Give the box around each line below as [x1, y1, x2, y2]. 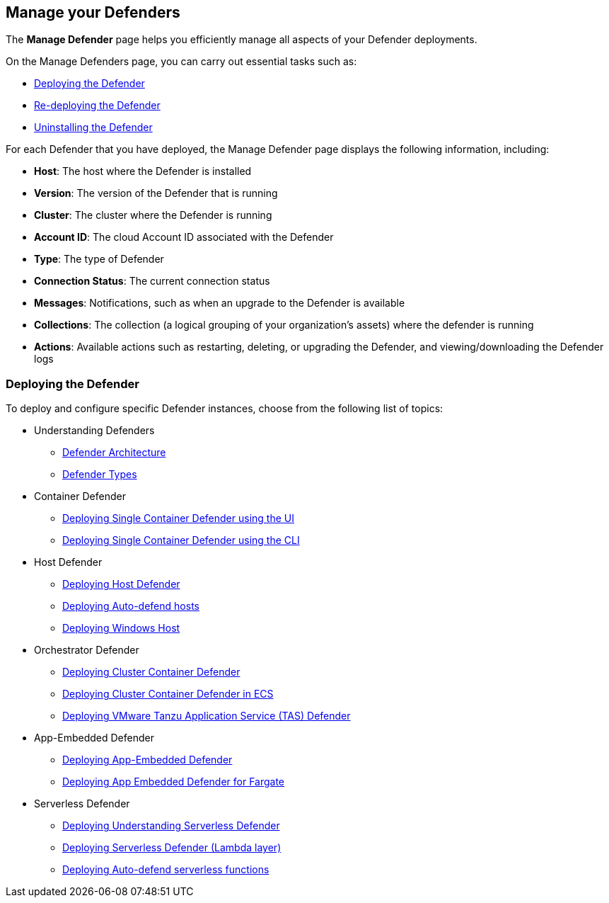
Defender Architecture [62, 446, 166, 459]
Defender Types [62, 468, 137, 481]
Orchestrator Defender [34, 644, 139, 657]
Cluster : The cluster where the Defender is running [34, 209, 272, 222]
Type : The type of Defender [34, 253, 164, 266]
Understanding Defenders [34, 424, 155, 437]
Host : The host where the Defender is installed [34, 165, 252, 178]
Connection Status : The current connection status [34, 275, 270, 288]
